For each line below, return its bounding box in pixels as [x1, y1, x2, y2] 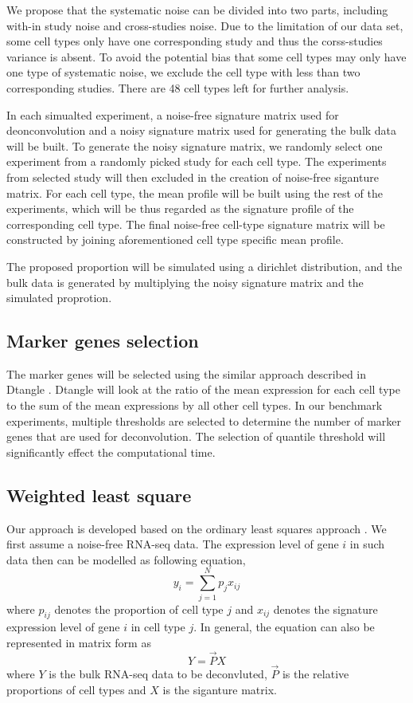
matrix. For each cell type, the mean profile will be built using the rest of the [6, 184, 384, 201]
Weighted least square [6, 482, 192, 507]
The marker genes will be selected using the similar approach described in [6, 365, 367, 382]
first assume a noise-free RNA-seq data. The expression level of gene [6, 536, 339, 552]
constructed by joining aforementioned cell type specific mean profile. [6, 231, 344, 248]
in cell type [131, 619, 185, 635]
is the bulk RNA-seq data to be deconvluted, [49, 665, 267, 681]
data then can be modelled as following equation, [6, 551, 246, 568]
